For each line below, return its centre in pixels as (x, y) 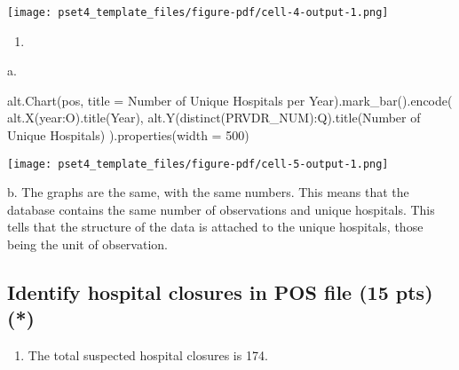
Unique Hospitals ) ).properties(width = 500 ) (128, 135)
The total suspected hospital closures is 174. (148, 355)
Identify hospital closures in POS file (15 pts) (220, 292)
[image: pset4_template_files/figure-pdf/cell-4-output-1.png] (198, 12)
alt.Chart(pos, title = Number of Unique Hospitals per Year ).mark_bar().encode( (230, 100)
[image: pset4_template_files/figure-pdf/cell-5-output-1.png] (198, 164)
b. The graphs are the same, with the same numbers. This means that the (208, 192)
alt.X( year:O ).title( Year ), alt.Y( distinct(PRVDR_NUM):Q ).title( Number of (214, 118)
